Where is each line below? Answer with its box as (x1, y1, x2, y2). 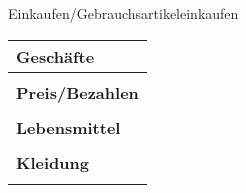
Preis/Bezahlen (16, 80, 139, 104)
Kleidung (16, 150, 89, 174)
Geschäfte (16, 44, 95, 68)
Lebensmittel (16, 115, 121, 139)
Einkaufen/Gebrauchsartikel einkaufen (8, 3, 239, 23)
